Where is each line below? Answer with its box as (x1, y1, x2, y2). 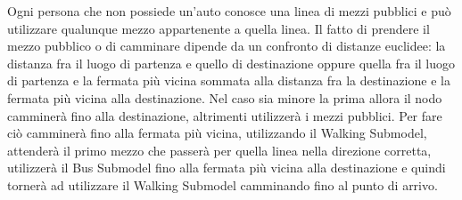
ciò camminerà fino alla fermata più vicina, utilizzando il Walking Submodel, (7, 124, 427, 142)
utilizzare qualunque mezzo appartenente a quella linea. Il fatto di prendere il (7, 19, 430, 37)
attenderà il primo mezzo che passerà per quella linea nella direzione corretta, (7, 140, 432, 159)
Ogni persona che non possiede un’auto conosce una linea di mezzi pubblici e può (7, 2, 451, 20)
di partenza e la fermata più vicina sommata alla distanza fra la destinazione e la (7, 71, 450, 90)
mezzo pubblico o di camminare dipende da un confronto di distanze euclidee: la (7, 36, 446, 55)
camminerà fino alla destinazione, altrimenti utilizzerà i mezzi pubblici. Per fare (7, 106, 442, 124)
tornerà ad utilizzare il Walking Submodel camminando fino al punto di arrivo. (7, 175, 438, 194)
